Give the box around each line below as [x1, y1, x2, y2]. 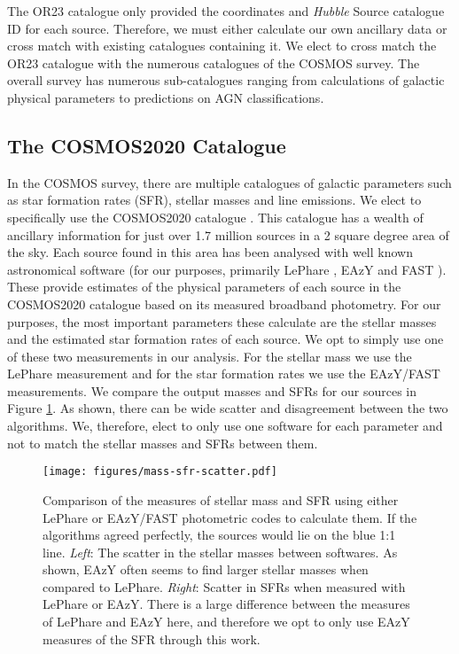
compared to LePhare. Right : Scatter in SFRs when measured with [43, 577, 406, 596]
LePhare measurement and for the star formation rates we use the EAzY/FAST [7, 364, 440, 383]
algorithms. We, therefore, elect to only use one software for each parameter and [7, 417, 443, 435]
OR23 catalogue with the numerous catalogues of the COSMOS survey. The [7, 53, 420, 72]
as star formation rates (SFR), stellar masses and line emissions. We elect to [7, 191, 422, 209]
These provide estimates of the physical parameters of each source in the [7, 277, 401, 296]
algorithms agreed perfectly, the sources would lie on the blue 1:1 [43, 526, 396, 544]
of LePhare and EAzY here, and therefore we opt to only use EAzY [43, 612, 410, 631]
